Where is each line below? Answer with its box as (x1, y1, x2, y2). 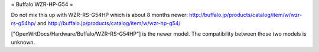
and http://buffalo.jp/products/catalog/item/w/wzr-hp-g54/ (37, 19, 181, 26)
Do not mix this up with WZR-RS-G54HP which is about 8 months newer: (11, 12, 188, 19)
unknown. (11, 39, 35, 46)
